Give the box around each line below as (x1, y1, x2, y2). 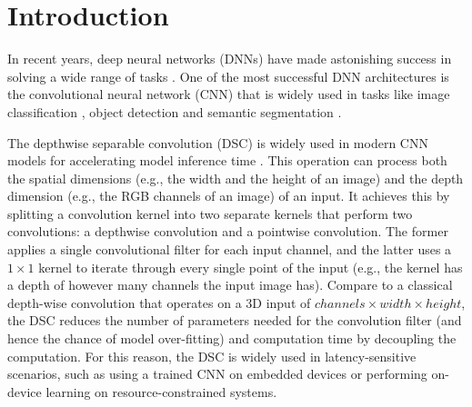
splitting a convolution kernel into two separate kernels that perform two (7, 203, 413, 223)
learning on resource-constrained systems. (45, 382, 277, 401)
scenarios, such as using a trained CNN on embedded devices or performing (7, 364, 427, 383)
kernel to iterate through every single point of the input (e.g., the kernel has (38, 257, 463, 276)
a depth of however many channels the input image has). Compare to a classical (7, 275, 453, 294)
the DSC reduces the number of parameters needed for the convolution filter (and (7, 311, 462, 330)
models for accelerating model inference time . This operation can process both (7, 151, 447, 170)
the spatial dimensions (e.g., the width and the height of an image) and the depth (7, 168, 464, 187)
